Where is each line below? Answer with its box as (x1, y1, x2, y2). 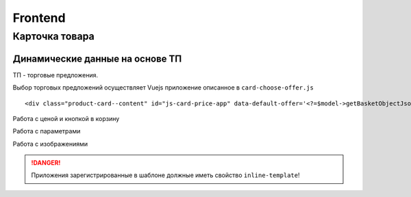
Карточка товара (12, 30, 95, 42)
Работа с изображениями (12, 140, 88, 148)
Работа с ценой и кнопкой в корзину (12, 114, 120, 122)
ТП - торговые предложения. (12, 70, 99, 79)
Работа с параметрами (12, 127, 81, 135)
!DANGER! (31, 159, 61, 167)
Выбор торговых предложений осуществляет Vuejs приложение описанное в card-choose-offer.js (12, 83, 314, 92)
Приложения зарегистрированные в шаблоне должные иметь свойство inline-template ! (31, 171, 300, 179)
